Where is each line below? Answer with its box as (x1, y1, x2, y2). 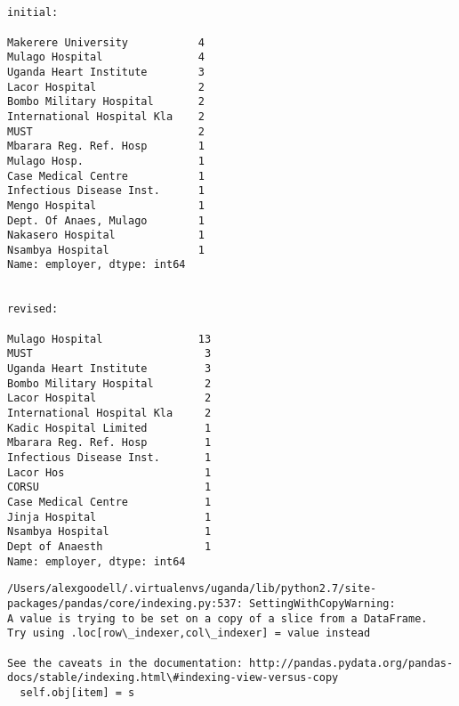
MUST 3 (7, 347, 212, 361)
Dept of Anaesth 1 (7, 540, 212, 553)
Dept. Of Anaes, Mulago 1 (7, 214, 205, 227)
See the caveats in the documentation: (7, 656, 243, 669)
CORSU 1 (7, 481, 212, 494)
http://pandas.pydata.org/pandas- (249, 656, 454, 669)
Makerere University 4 (7, 36, 205, 49)
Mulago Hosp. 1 (7, 154, 205, 167)
